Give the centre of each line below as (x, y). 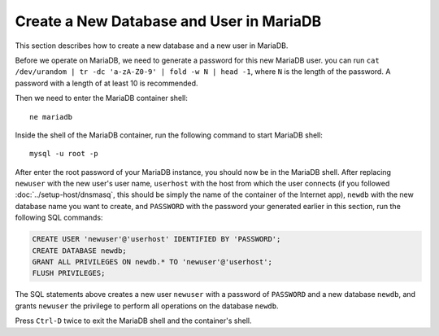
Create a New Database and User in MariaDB (168, 21)
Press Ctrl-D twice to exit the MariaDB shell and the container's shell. (133, 321)
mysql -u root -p (64, 154)
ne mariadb (51, 117)
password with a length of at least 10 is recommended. (106, 83)
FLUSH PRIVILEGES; (69, 273)
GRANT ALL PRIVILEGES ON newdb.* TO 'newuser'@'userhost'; (152, 262)
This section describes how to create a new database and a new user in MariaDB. (152, 46)
